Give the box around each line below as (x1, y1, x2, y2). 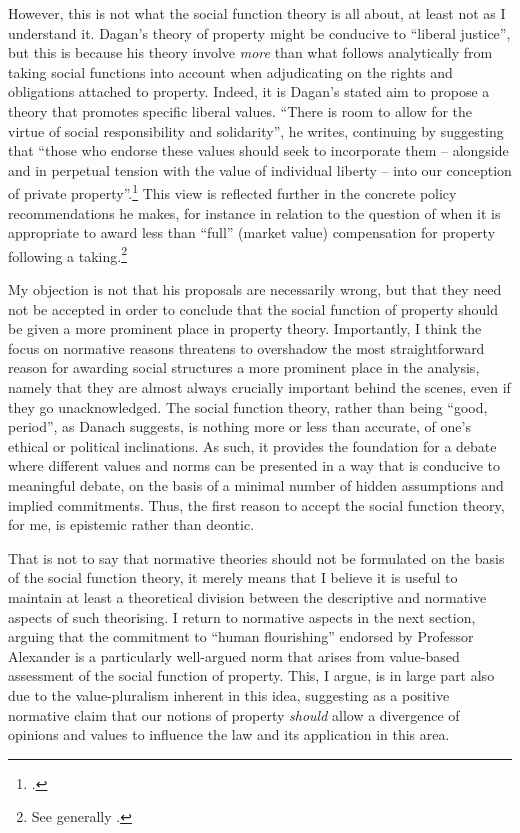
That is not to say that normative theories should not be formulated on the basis (8, 547, 505, 568)
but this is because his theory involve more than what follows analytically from (8, 42, 493, 63)
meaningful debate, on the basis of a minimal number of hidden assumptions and (8, 474, 504, 495)
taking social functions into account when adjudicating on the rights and (8, 61, 453, 82)
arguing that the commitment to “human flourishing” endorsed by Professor (8, 626, 474, 647)
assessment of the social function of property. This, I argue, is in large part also (8, 665, 495, 686)
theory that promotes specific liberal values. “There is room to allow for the (8, 100, 473, 121)
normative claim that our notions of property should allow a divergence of (8, 704, 460, 725)
